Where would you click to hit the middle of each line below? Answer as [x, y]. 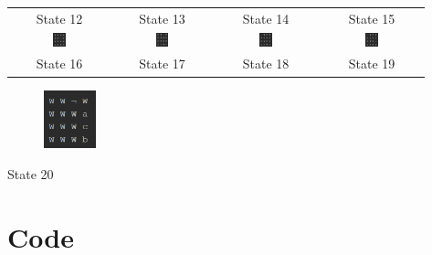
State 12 [59, 18]
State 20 [31, 174]
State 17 [162, 64]
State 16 [59, 64]
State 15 [372, 18]
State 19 [372, 64]
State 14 [266, 18]
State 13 [162, 18]
